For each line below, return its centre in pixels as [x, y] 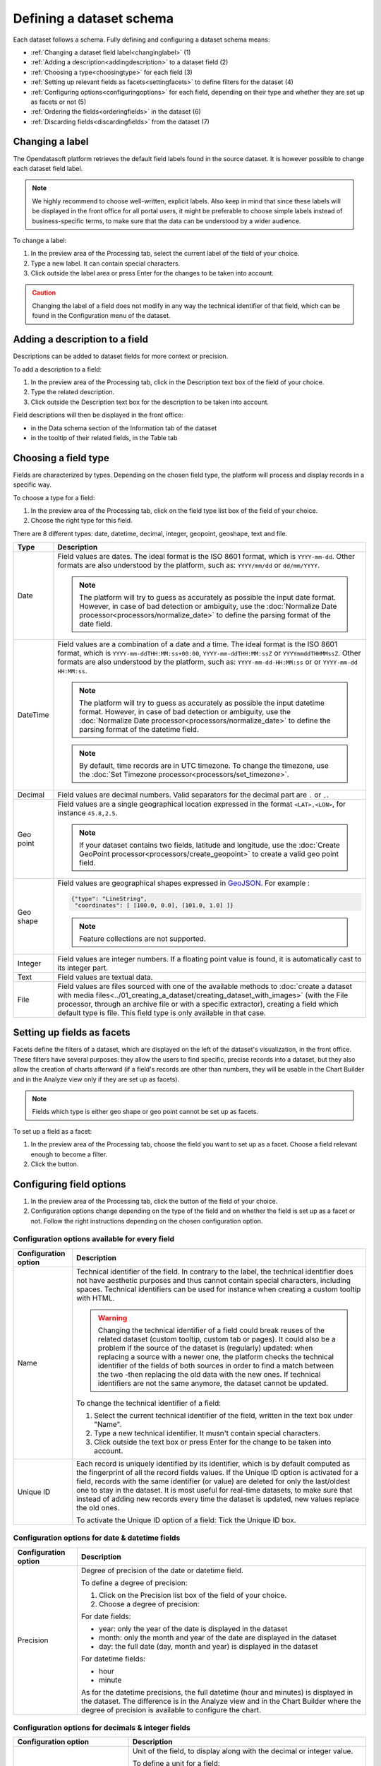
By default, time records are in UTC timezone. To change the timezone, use [204, 766]
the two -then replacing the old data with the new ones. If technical [209, 1374]
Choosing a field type [61, 458]
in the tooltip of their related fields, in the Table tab [104, 437]
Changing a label [51, 142]
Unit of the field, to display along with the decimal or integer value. [243, 1751]
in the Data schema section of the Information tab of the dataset [124, 428]
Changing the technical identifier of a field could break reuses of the [211, 1330]
